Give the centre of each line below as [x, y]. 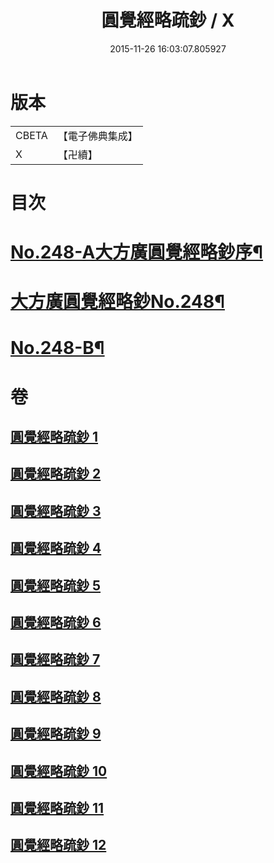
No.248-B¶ [57, 348]
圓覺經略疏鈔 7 [55, 659]
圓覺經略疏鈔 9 [56, 734]
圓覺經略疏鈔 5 [56, 585]
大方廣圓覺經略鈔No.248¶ [117, 302]
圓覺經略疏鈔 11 [57, 807]
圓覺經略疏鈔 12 [58, 845]
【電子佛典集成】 [97, 136]
